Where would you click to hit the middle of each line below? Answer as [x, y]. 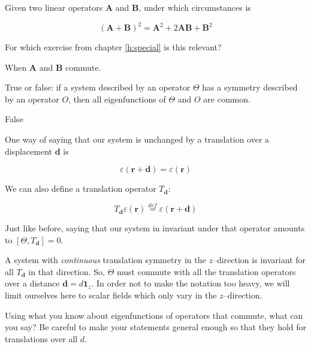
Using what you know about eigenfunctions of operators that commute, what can [154, 315]
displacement [29, 151]
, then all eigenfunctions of [117, 99]
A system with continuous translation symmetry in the [105, 260]
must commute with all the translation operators [206, 271]
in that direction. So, [67, 271]
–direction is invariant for [259, 260]
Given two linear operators [54, 7]
